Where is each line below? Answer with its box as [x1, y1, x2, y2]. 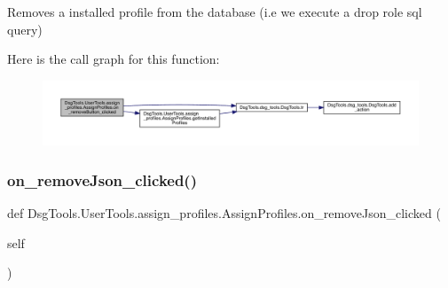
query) [7, 19, 43, 38]
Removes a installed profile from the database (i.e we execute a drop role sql [7, 3, 422, 20]
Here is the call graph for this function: [7, 50, 220, 68]
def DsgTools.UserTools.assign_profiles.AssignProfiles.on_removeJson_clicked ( [7, 204, 441, 222]
